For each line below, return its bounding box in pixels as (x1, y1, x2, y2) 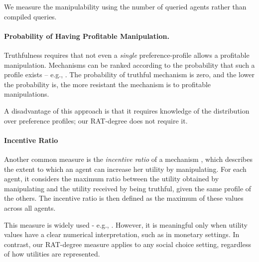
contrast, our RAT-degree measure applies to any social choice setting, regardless (4, 239, 251, 249)
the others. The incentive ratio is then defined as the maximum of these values (4, 193, 244, 203)
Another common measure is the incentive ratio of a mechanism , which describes (4, 153, 253, 164)
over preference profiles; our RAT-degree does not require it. (4, 115, 188, 126)
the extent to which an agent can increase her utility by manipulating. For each (4, 163, 247, 174)
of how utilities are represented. (4, 249, 100, 259)
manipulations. (4, 89, 49, 99)
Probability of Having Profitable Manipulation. (4, 30, 169, 41)
